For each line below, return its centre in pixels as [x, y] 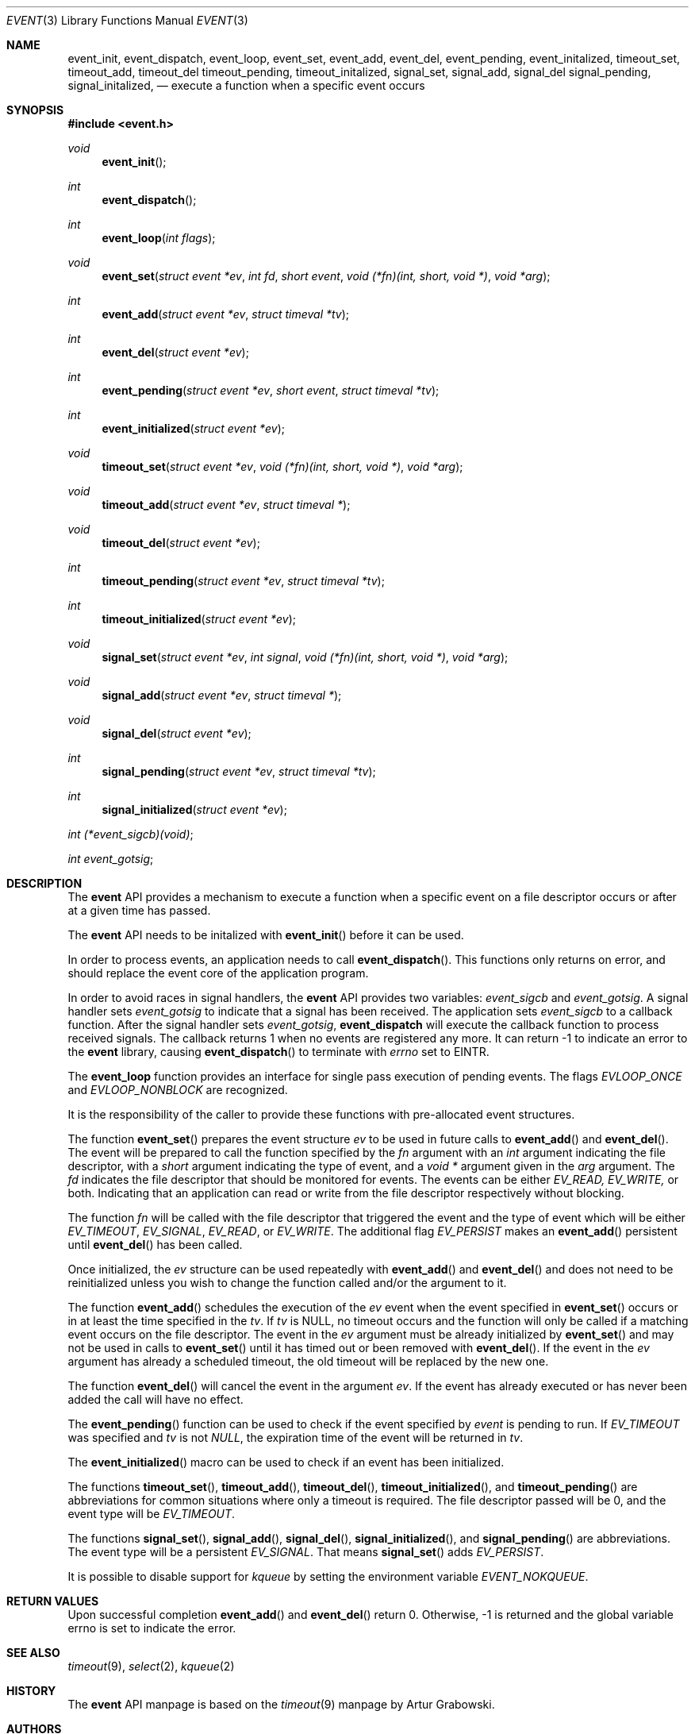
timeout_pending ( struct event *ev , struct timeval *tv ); [243, 581]
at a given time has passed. [139, 910]
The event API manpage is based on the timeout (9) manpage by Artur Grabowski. [281, 1704]
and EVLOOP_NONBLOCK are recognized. [178, 1090]
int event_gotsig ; [111, 859]
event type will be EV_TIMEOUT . [152, 1514]
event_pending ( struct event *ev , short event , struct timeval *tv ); [271, 390]
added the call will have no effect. [156, 1399]
